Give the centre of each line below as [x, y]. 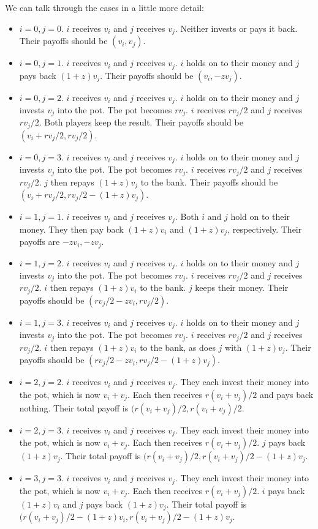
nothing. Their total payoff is [74, 407]
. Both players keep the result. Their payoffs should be [141, 122]
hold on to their [260, 216]
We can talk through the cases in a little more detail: [104, 7]
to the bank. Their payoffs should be [209, 182]
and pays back [286, 394]
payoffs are [40, 242]
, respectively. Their [265, 229]
